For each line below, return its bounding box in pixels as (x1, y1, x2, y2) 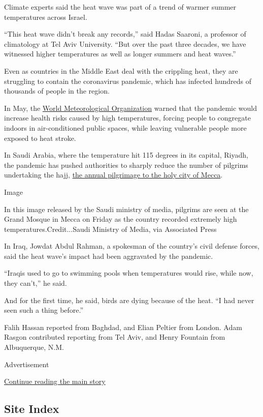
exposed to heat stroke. (4, 132, 76, 143)
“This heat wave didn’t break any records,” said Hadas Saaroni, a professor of (4, 28, 246, 39)
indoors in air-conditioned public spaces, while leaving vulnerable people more (4, 122, 247, 133)
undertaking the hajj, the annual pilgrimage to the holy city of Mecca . (4, 169, 223, 180)
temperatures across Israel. (4, 11, 87, 22)
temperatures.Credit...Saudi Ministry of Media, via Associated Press (4, 223, 217, 234)
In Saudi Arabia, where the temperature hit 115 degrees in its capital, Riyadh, (4, 150, 248, 160)
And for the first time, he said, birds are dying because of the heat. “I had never (4, 294, 254, 305)
